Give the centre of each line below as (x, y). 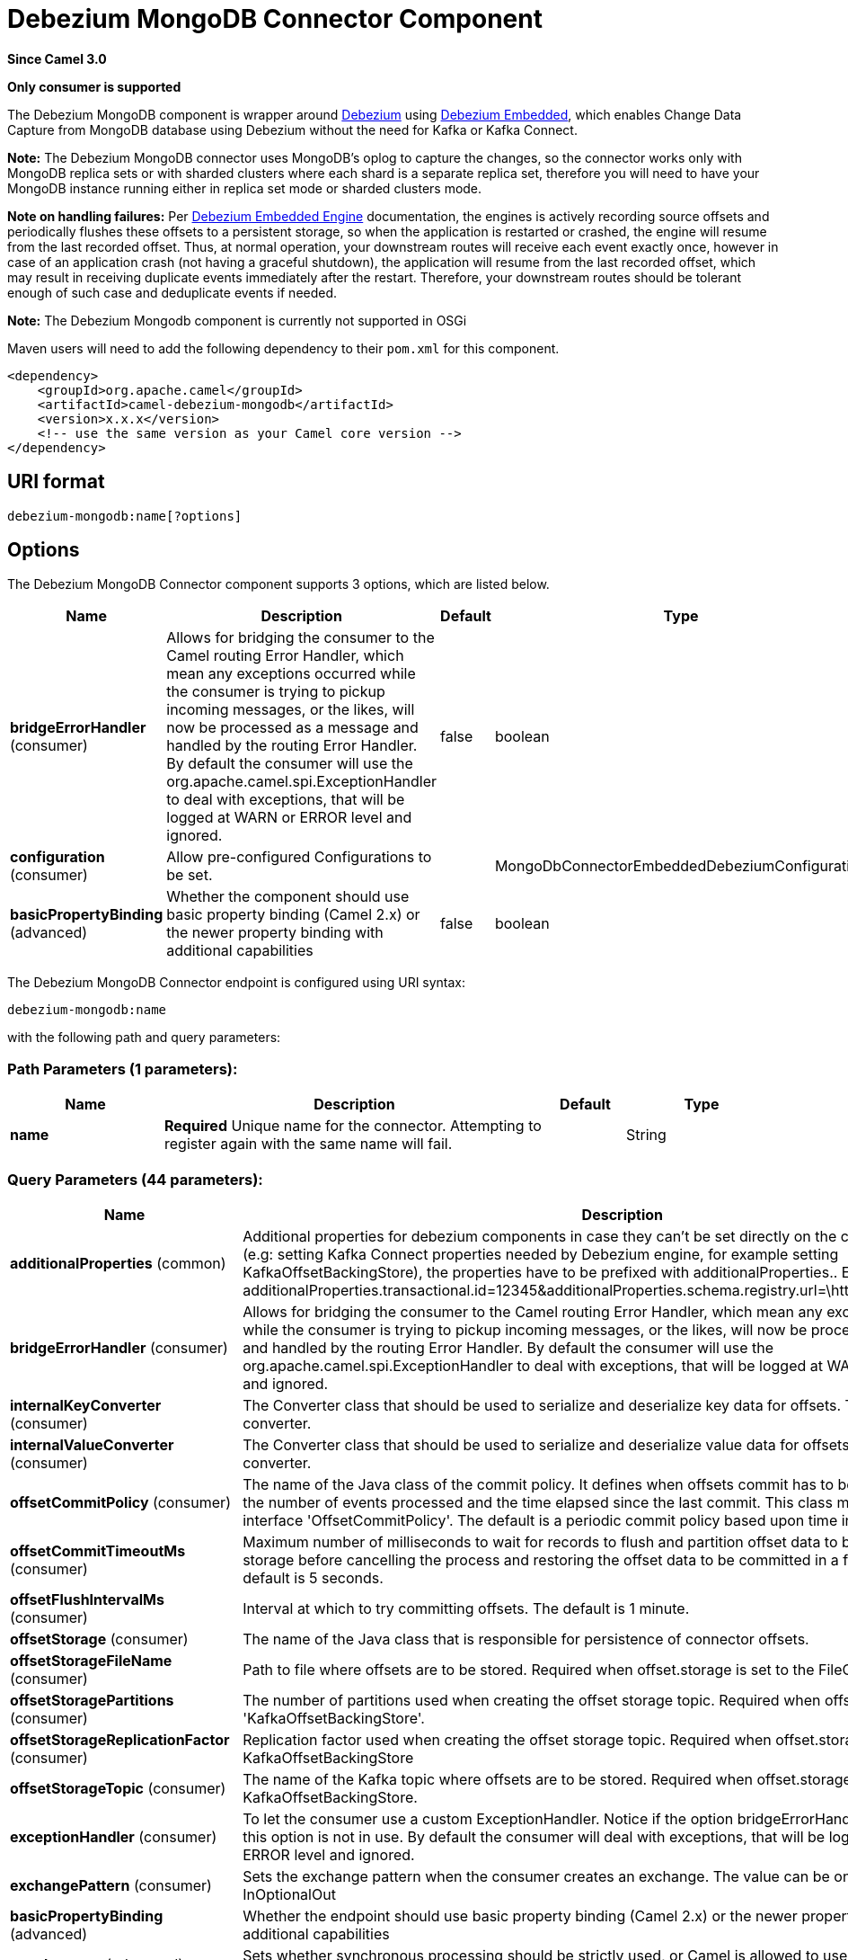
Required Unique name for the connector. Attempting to (353, 1126)
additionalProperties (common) (118, 1263)
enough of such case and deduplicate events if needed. (172, 292)
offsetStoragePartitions (92, 1700)
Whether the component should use (288, 897)
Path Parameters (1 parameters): (123, 1069)
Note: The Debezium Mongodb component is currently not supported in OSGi (237, 320)
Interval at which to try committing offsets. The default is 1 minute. (466, 1608)
